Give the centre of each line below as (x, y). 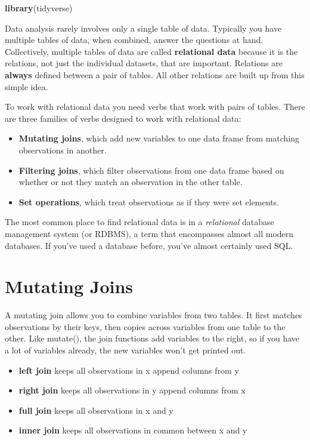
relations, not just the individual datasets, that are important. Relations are (144, 63)
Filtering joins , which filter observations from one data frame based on (151, 170)
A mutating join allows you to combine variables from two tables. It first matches (154, 315)
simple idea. (27, 86)
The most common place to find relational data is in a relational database (139, 222)
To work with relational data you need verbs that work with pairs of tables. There (155, 107)
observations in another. (63, 150)
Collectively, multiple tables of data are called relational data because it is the (151, 51)
